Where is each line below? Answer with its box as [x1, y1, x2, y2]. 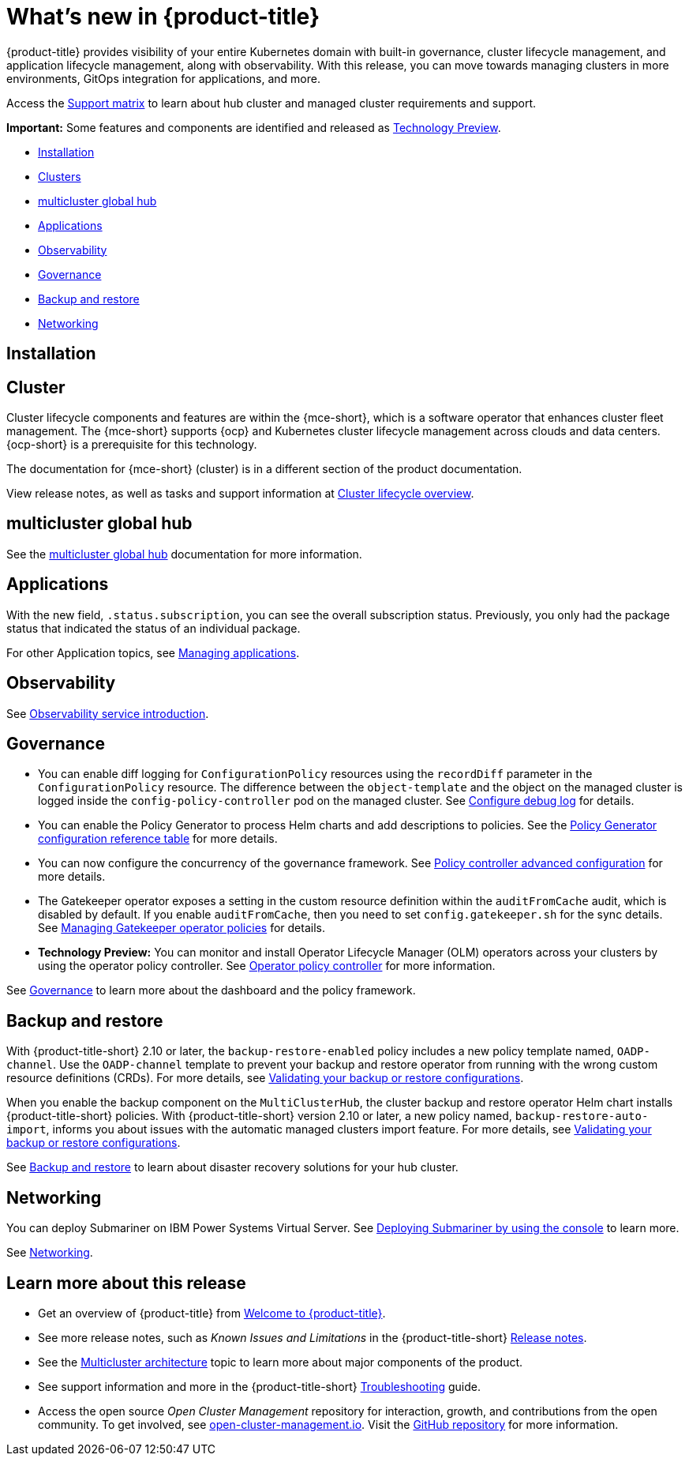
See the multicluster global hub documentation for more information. [6, 547, 362, 561]
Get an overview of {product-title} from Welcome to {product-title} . [38, 1306, 386, 1320]
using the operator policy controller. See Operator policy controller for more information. [38, 959, 496, 973]
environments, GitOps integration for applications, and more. [6, 71, 320, 85]
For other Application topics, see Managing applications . [6, 645, 300, 660]
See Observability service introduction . [6, 706, 209, 720]
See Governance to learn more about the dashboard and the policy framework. [6, 983, 416, 998]
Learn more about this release [6, 1272, 246, 1293]
